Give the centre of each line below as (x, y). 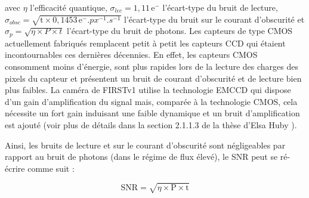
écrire (15, 168)
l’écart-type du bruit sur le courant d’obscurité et (214, 19)
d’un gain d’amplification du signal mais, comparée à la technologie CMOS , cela (151, 101)
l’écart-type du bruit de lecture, (220, 7)
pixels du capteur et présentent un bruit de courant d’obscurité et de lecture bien (153, 78)
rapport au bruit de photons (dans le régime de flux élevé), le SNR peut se (141, 157)
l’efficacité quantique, (69, 7)
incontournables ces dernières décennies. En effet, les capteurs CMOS (131, 55)
